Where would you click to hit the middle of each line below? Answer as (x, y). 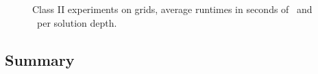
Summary (40, 59)
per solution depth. (77, 22)
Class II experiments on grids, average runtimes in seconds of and (172, 9)
